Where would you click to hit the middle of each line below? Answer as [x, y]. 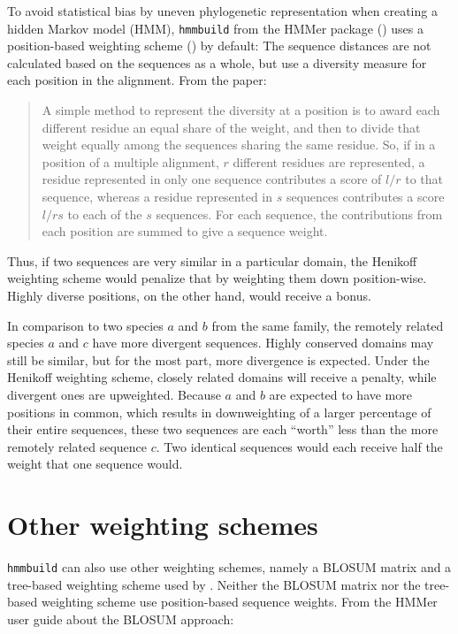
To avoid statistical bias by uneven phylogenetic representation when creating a [222, 11]
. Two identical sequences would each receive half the [299, 446]
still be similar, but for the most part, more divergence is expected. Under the [218, 359]
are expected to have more [340, 394]
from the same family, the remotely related [328, 325]
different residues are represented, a [329, 161]
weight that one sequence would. [95, 464]
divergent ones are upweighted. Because [114, 394]
